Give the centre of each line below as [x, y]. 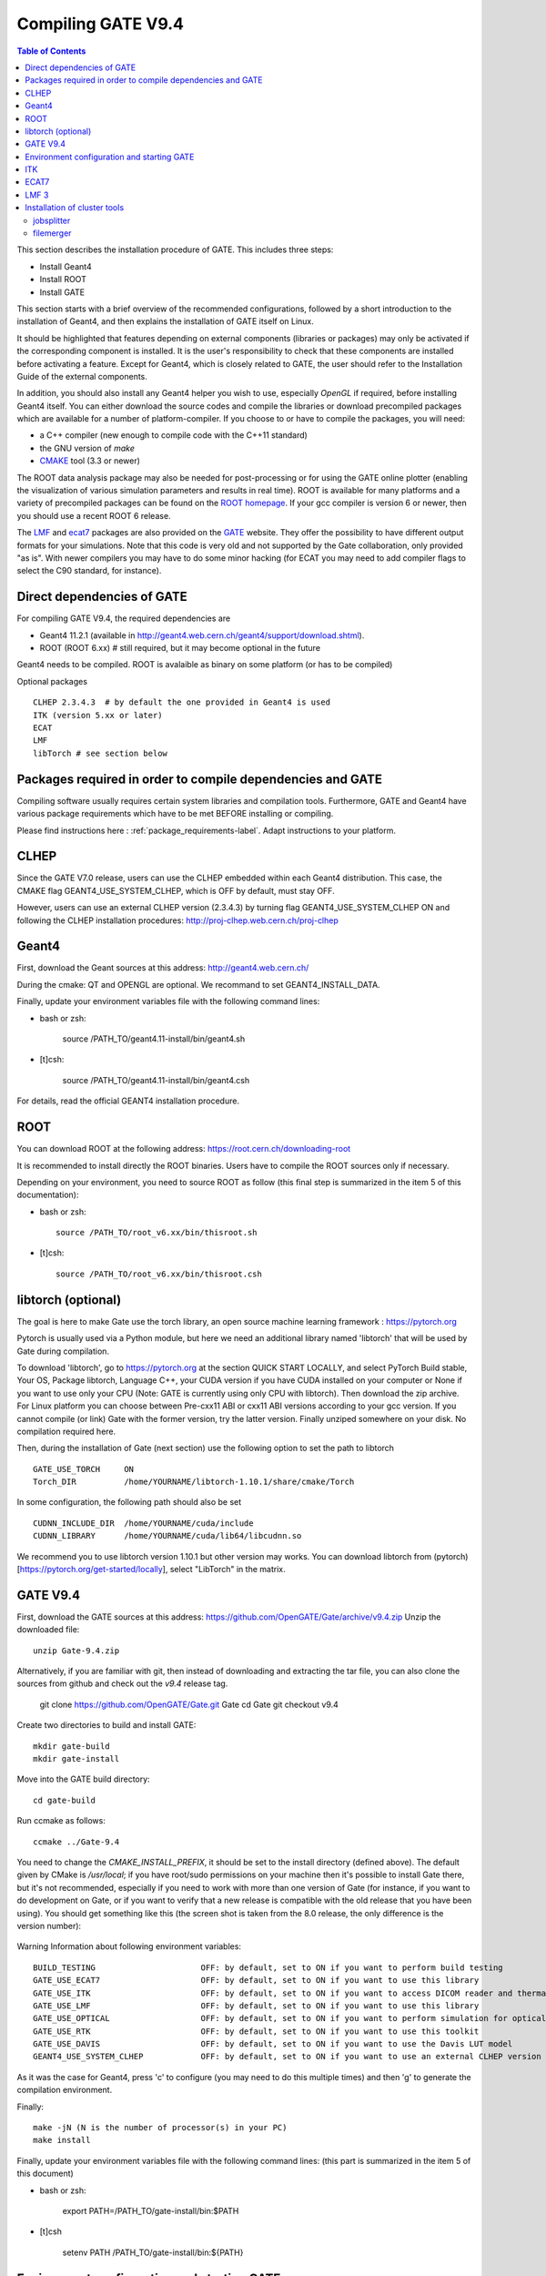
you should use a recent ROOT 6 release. [94, 515]
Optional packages [52, 681]
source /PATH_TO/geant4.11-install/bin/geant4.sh [154, 1039]
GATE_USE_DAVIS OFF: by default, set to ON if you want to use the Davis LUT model [273, 2044]
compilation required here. [66, 1431]
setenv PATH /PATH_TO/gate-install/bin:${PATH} [153, 2252]
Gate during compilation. [63, 1351]
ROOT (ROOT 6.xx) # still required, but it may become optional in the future [180, 648]
